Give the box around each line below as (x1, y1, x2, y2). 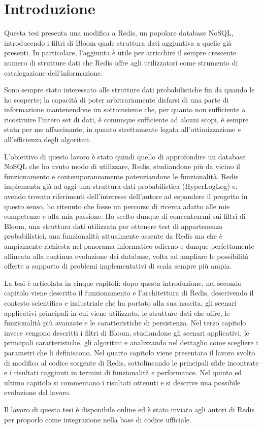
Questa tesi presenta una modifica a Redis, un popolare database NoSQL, (4, 27, 234, 38)
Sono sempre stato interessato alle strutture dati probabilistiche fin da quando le (4, 84, 255, 95)
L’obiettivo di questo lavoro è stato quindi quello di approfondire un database (4, 151, 246, 161)
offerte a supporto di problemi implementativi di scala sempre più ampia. (4, 260, 232, 271)
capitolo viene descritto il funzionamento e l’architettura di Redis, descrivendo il (4, 287, 254, 298)
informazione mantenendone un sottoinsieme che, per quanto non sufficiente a (4, 104, 246, 115)
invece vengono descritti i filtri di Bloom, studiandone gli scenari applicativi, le (4, 327, 249, 338)
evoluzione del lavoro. (4, 387, 71, 398)
